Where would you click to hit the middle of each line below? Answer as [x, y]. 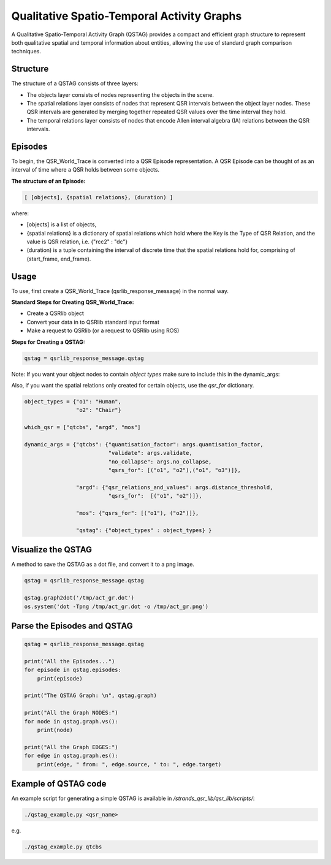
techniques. [26, 51]
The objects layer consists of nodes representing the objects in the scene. [120, 94]
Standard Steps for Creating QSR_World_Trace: [73, 302]
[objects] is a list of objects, [62, 224]
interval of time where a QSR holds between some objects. [85, 170]
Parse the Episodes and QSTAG [72, 626]
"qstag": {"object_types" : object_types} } [144, 530]
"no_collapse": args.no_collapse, [160, 462]
